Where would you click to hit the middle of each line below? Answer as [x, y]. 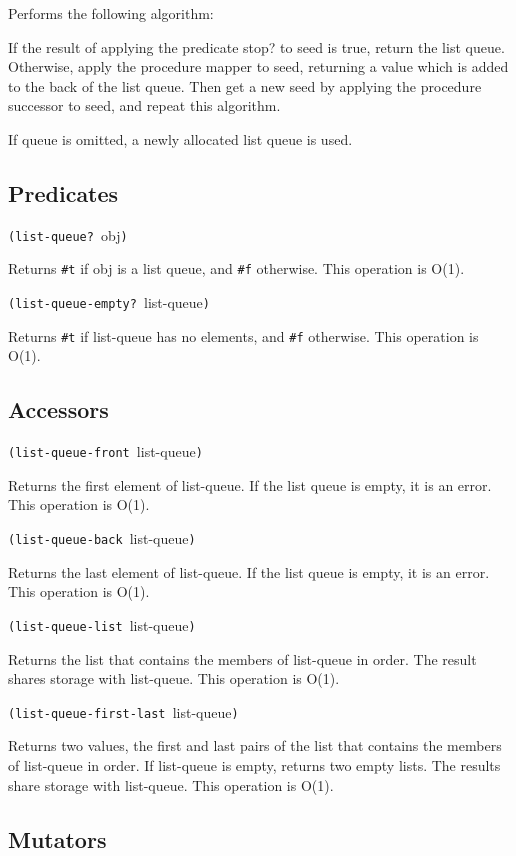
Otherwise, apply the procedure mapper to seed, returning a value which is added [258, 66]
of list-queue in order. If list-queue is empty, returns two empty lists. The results [254, 764]
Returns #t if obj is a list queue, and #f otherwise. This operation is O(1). [236, 268]
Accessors [58, 409]
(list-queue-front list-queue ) [105, 451]
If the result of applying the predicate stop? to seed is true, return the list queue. [256, 46]
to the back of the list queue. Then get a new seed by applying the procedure [245, 85]
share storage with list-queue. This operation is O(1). [171, 784]
